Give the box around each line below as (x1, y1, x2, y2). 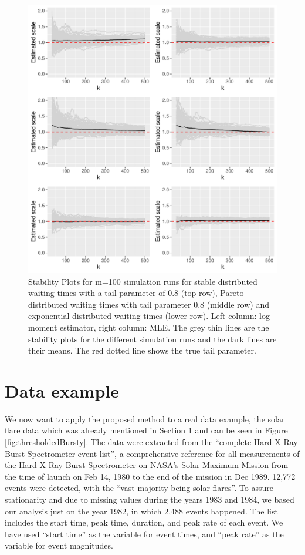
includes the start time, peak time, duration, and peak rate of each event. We (5, 516, 283, 529)
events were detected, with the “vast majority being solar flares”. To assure (5, 482, 273, 494)
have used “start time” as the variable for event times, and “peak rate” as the (5, 527, 284, 540)
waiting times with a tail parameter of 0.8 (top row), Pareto (28, 287, 244, 299)
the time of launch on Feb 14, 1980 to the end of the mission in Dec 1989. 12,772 (5, 470, 296, 482)
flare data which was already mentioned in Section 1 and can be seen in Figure (5, 424, 288, 436)
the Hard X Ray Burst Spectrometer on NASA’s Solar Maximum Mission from (5, 459, 289, 471)
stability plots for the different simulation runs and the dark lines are (28, 332, 277, 345)
